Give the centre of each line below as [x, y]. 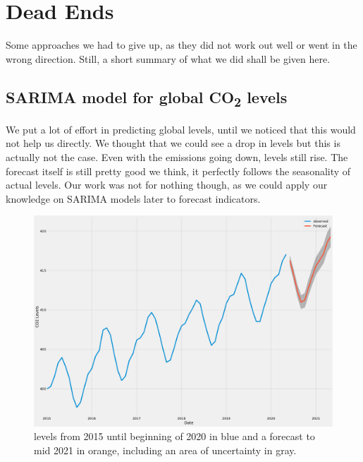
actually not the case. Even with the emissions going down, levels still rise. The [177, 157]
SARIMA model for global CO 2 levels [147, 98]
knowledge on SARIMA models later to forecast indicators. [133, 198]
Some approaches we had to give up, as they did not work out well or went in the [181, 45]
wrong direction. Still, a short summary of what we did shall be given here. [168, 58]
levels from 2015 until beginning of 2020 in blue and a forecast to [174, 436]
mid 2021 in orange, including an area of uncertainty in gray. [165, 450]
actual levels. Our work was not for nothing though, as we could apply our [167, 185]
